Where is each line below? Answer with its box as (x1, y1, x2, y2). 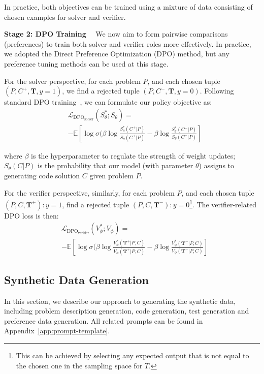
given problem (89, 170, 134, 180)
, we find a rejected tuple (62, 85, 140, 96)
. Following (200, 85, 234, 96)
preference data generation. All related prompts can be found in (4, 315, 203, 326)
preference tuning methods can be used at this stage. (4, 58, 169, 69)
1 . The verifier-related (189, 198, 257, 209)
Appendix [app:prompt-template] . (4, 325, 110, 336)
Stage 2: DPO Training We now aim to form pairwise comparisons (4, 28, 228, 39)
